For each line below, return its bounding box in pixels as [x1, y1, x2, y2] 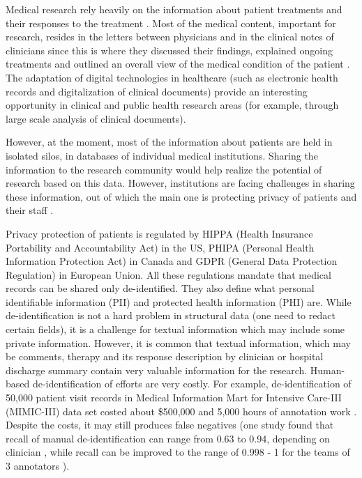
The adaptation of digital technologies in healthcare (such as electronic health [6, 70, 338, 84]
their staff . [6, 203, 54, 217]
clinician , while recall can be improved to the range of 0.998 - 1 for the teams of [6, 445, 350, 459]
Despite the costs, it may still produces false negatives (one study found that [6, 417, 334, 432]
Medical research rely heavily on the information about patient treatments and [6, 2, 342, 16]
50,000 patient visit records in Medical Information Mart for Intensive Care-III [6, 390, 342, 405]
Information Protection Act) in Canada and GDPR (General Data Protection [6, 254, 338, 268]
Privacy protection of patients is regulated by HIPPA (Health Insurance [6, 226, 313, 240]
